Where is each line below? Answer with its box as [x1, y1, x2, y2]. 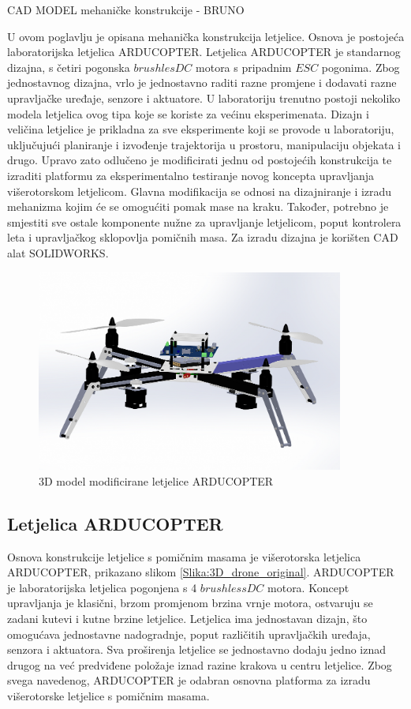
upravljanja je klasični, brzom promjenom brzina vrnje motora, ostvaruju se [7, 595, 373, 611]
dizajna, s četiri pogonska [7, 58, 130, 75]
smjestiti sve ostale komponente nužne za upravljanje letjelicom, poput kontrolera [7, 213, 402, 230]
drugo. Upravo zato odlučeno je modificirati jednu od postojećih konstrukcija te [7, 152, 392, 168]
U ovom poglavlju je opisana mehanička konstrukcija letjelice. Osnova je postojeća [7, 28, 405, 44]
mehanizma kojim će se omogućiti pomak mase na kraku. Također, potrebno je [7, 198, 389, 215]
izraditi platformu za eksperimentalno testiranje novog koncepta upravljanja [7, 167, 375, 183]
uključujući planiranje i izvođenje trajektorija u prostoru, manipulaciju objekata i [7, 136, 401, 152]
